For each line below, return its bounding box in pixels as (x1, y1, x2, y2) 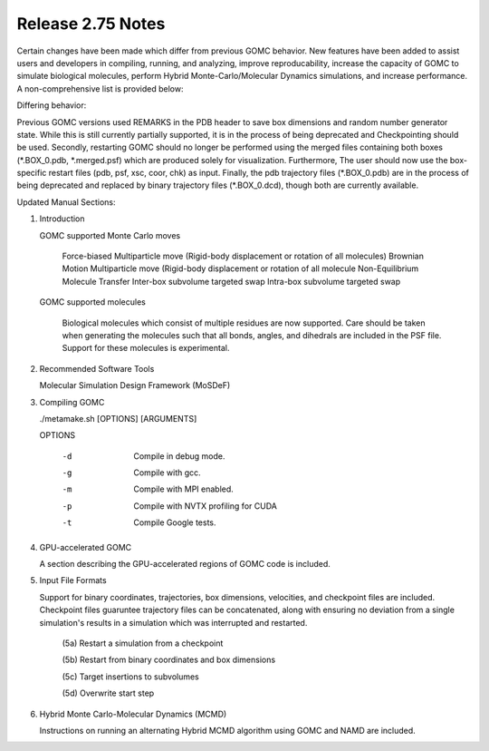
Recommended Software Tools (39, 363, 155, 374)
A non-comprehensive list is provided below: (16, 83, 184, 94)
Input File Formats (39, 575, 108, 586)
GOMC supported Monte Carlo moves (39, 229, 181, 240)
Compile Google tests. (133, 517, 216, 528)
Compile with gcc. (133, 467, 201, 478)
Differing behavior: (16, 100, 87, 111)
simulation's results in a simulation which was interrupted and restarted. (39, 617, 308, 628)
